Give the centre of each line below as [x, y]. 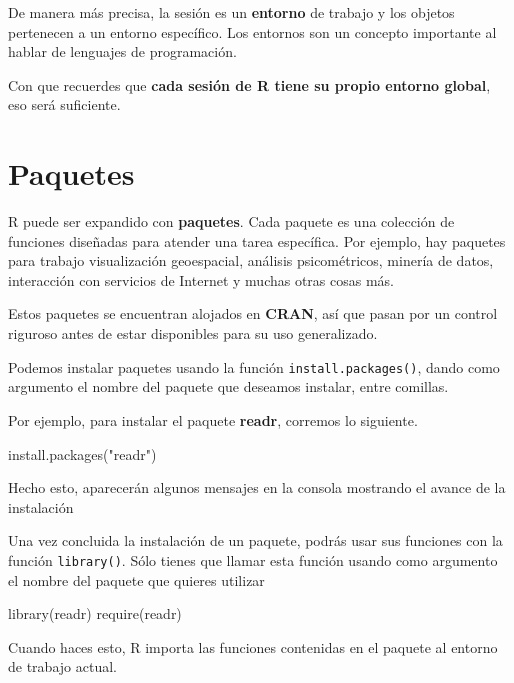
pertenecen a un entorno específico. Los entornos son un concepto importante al [252, 31]
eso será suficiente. [64, 104]
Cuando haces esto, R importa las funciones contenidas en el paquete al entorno [253, 646]
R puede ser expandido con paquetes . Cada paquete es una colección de [231, 221]
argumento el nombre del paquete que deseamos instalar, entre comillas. [228, 386]
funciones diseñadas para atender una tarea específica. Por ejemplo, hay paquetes [257, 240]
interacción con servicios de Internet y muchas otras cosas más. [201, 279]
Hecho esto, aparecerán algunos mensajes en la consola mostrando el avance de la [257, 487]
